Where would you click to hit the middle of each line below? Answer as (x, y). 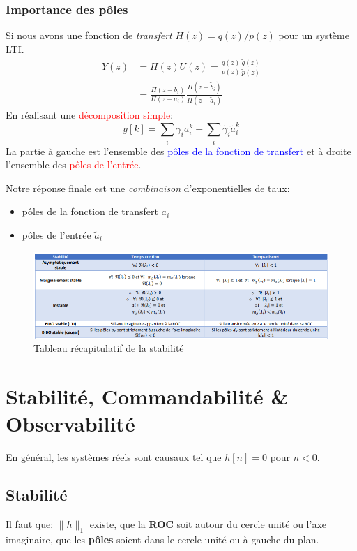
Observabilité (70, 424)
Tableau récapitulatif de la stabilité (109, 348)
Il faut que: (30, 523)
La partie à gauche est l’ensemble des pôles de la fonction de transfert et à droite (178, 150)
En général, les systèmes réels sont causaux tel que (114, 457)
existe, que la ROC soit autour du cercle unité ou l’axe (208, 523)
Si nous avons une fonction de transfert (89, 35)
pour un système (314, 35)
